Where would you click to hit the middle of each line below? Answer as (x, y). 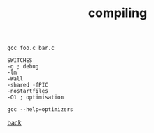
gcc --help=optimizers (40, 110)
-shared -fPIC (28, 85)
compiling (118, 13)
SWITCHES (20, 61)
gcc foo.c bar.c (31, 48)
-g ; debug (23, 67)
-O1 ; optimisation (36, 97)
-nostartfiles (28, 91)
